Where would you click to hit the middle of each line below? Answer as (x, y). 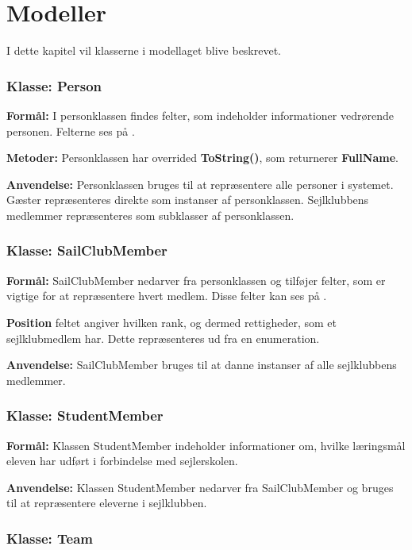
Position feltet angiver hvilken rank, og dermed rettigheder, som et (171, 322)
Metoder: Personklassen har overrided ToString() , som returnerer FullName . (202, 158)
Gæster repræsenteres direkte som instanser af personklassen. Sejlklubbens (188, 200)
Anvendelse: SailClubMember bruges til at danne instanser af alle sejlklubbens (202, 365)
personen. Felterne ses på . (71, 131)
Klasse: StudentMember (85, 415)
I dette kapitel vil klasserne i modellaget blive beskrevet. (144, 50)
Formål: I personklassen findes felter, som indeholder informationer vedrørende (200, 115)
